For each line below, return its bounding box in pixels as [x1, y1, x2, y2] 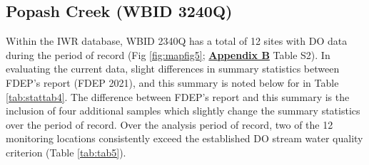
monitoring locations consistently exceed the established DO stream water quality [6, 131, 363, 146]
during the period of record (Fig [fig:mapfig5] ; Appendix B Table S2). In [6, 47, 330, 62]
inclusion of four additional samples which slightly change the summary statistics [6, 103, 360, 118]
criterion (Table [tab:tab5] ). [6, 144, 126, 159]
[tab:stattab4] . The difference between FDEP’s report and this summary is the [6, 89, 350, 104]
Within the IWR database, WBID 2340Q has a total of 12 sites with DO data [6, 33, 348, 48]
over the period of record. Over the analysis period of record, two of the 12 [6, 117, 333, 132]
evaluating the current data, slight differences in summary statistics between [6, 61, 340, 76]
